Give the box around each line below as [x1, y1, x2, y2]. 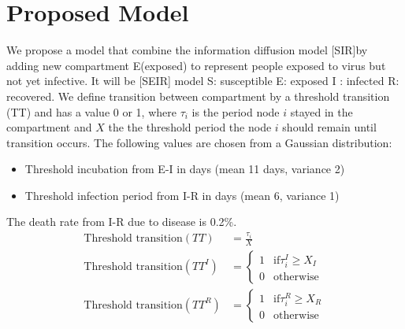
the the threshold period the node [108, 119, 272, 135]
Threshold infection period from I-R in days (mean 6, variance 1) [24, 187, 340, 203]
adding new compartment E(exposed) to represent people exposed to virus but [6, 57, 386, 73]
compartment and [6, 119, 92, 135]
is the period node [191, 103, 280, 120]
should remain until [282, 119, 377, 135]
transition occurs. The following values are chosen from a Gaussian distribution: [6, 134, 392, 150]
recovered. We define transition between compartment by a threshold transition [6, 87, 390, 104]
